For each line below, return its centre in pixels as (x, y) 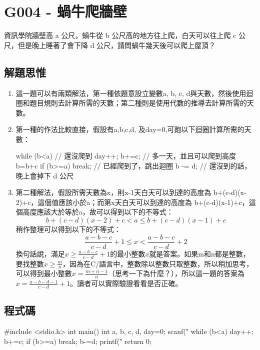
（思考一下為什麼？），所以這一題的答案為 (176, 273)
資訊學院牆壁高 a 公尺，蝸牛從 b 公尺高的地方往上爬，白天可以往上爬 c (120, 35)
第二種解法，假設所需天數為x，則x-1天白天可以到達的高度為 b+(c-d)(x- (131, 192)
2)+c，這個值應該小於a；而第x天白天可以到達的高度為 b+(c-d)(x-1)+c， (132, 202)
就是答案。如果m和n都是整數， (199, 253)
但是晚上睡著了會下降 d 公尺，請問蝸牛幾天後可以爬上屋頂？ (117, 45)
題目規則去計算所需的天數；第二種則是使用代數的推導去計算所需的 (138, 103)
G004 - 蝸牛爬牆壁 (65, 11)
